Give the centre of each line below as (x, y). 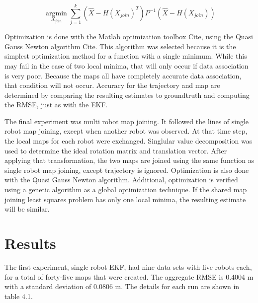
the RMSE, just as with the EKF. (56, 105)
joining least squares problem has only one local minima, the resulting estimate (125, 199)
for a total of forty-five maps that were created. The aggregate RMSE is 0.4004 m (129, 276)
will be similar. (27, 209)
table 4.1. (19, 296)
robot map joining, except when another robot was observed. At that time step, (126, 131)
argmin (56, 13)
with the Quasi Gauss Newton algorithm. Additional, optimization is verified (121, 180)
